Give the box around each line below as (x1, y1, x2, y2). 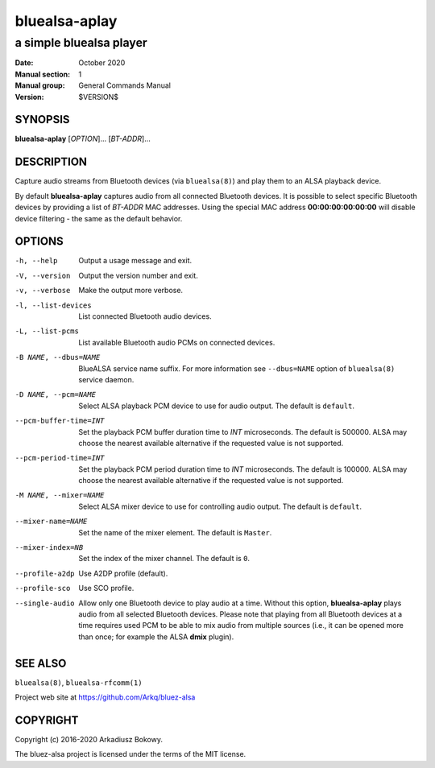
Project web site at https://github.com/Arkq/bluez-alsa (14, 692, 196, 702)
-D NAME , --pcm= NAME (14, 390, 97, 399)
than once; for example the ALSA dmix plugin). (78, 632, 234, 642)
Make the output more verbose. (78, 286, 184, 295)
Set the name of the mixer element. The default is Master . (78, 527, 272, 537)
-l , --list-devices (14, 300, 92, 310)
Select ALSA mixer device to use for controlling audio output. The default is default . (78, 502, 362, 511)
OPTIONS (14, 234, 64, 249)
